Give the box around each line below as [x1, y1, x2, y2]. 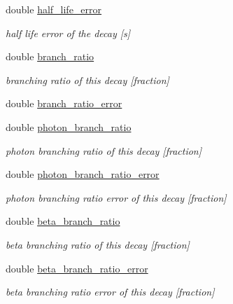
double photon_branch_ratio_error [6, 167, 160, 181]
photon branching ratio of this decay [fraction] [6, 143, 202, 158]
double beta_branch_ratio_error [6, 261, 148, 275]
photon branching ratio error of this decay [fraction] [6, 190, 227, 205]
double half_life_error [6, 2, 102, 16]
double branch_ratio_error [6, 96, 122, 111]
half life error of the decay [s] [6, 25, 131, 40]
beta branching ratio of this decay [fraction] [6, 237, 190, 251]
